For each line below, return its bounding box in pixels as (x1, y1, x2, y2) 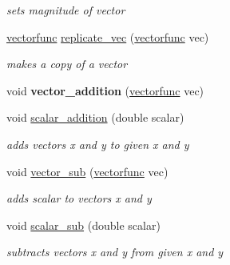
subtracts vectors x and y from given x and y (6, 243, 224, 260)
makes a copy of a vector (6, 55, 128, 72)
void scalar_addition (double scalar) (6, 109, 184, 126)
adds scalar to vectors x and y (6, 190, 152, 207)
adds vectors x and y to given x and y (6, 135, 189, 152)
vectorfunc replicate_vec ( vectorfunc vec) (6, 28, 209, 45)
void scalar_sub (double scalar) (6, 216, 161, 233)
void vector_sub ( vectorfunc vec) (6, 163, 169, 179)
